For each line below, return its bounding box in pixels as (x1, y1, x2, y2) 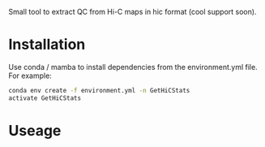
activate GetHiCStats (8, 93, 82, 102)
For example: (8, 71, 53, 80)
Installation (8, 36, 86, 54)
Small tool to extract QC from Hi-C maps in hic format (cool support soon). (8, 7, 257, 16)
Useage (8, 121, 62, 140)
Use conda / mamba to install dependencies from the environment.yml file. (8, 62, 258, 71)
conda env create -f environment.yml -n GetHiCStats (8, 86, 190, 94)
